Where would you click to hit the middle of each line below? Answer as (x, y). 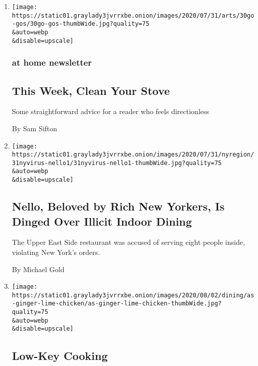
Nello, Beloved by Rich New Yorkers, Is (118, 206)
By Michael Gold (38, 269)
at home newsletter (52, 62)
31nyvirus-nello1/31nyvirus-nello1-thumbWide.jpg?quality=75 (117, 163)
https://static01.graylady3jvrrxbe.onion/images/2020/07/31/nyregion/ (133, 155)
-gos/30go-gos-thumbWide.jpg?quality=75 (81, 24)
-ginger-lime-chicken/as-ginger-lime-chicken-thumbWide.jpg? (117, 304)
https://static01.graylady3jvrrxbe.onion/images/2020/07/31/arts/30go (133, 15)
